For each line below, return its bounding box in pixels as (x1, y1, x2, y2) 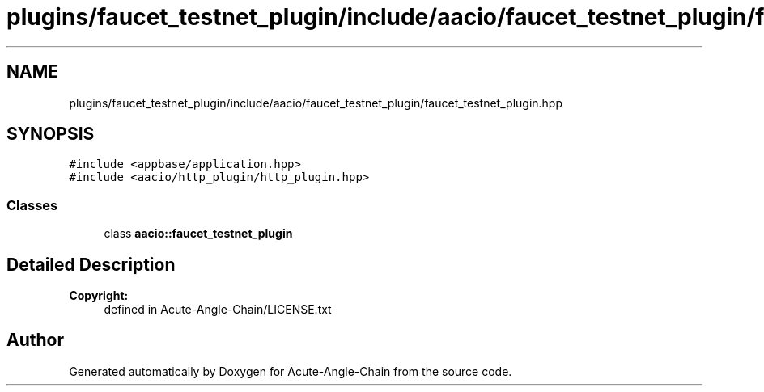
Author (6, 330, 64, 351)
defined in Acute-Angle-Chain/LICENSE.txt (104, 302, 332, 317)
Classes (6, 196, 58, 213)
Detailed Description (6, 254, 176, 275)
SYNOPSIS (6, 124, 95, 145)
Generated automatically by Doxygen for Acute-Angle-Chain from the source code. (69, 364, 512, 378)
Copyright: (69, 289, 129, 303)
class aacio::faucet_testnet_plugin (104, 226, 293, 241)
